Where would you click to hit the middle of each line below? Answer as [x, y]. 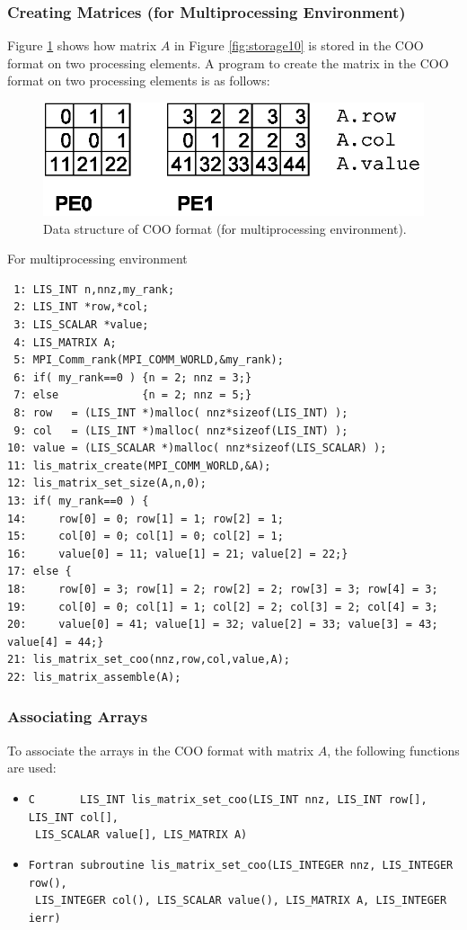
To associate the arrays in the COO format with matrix [161, 750]
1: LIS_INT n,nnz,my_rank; [94, 289]
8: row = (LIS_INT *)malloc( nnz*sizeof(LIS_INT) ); [181, 413]
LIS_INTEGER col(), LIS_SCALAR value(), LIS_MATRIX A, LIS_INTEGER [241, 901]
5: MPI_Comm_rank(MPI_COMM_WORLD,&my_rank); [149, 360]
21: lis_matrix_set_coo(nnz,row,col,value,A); [149, 660]
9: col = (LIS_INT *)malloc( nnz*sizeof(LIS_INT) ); [181, 430]
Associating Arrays [78, 716]
